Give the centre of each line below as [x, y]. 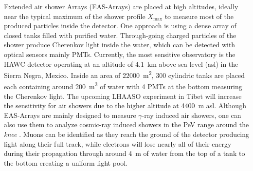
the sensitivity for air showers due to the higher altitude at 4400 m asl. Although [125, 105]
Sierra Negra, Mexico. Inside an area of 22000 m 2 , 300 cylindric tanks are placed [125, 74]
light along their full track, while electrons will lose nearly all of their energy [118, 143]
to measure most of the [199, 16]
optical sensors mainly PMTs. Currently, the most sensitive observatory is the [120, 54]
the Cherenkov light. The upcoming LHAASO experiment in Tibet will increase [123, 96]
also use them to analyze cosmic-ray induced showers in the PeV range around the [126, 124]
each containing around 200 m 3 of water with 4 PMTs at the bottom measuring [123, 86]
